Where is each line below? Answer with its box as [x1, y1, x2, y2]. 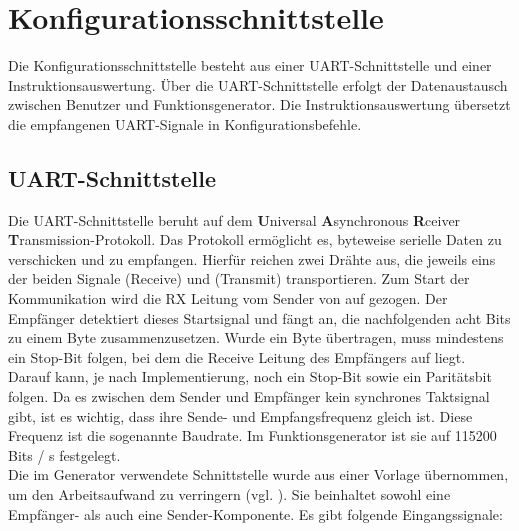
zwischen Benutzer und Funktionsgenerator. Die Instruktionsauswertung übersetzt [8, 94, 511, 115]
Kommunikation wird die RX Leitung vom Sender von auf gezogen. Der [8, 288, 448, 309]
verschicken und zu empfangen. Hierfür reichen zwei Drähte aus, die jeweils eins [8, 248, 496, 269]
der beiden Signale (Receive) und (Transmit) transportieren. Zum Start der [8, 268, 470, 289]
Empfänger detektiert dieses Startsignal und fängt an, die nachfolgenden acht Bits [8, 307, 511, 328]
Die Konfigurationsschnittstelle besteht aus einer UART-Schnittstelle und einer [8, 55, 492, 76]
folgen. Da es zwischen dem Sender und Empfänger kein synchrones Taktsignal [8, 386, 490, 407]
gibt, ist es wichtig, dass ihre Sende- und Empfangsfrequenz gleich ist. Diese [8, 405, 473, 426]
